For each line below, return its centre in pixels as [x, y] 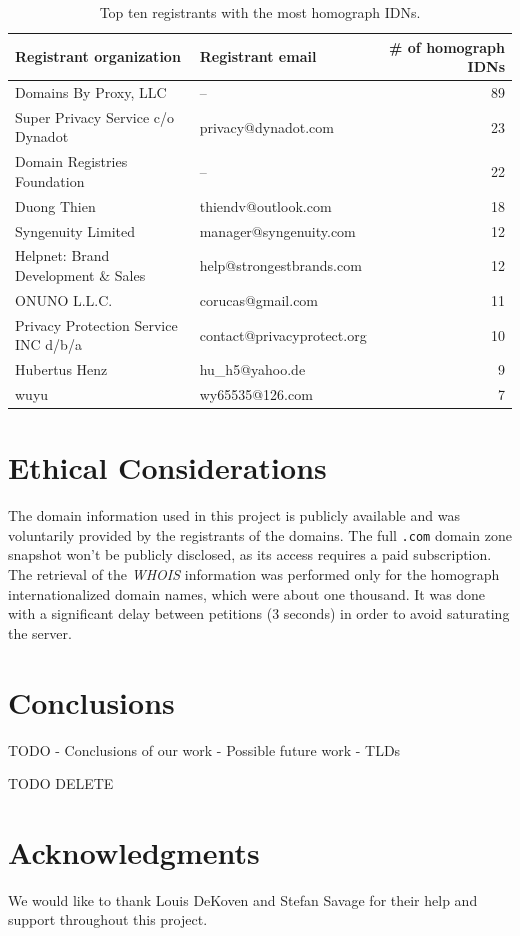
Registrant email [258, 56]
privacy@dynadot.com [266, 126]
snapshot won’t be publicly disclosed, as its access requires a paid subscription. [250, 554]
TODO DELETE [61, 783]
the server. [40, 632]
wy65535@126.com [256, 394]
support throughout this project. [108, 919]
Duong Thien [55, 205]
